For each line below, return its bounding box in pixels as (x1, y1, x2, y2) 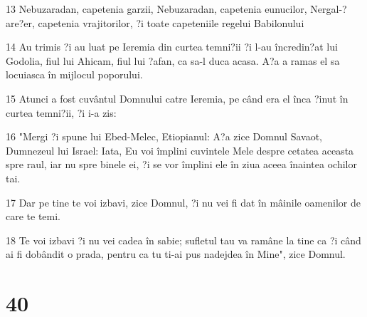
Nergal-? (310, 1, 347, 16)
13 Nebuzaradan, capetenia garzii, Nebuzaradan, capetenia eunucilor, (6, 1, 307, 16)
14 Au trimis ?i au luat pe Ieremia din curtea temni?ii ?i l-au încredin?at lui (6, 39, 338, 54)
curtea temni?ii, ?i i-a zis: (6, 105, 117, 120)
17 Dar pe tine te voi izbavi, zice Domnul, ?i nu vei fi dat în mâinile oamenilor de (6, 194, 361, 209)
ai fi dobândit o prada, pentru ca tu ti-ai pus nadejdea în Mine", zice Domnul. (6, 246, 346, 261)
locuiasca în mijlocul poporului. (6, 67, 143, 82)
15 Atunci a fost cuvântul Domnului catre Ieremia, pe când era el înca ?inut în (6, 90, 349, 105)
